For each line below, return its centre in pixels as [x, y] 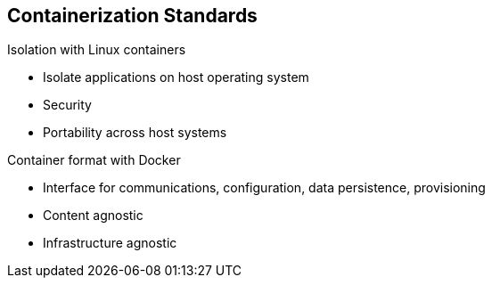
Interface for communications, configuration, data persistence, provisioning [264, 188]
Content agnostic [93, 216]
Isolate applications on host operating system [176, 77]
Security [67, 105]
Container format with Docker [94, 160]
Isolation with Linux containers [97, 50]
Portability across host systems [135, 133]
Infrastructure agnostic [110, 243]
